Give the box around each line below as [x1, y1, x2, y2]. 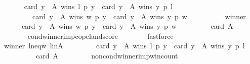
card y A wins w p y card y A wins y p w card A [21, 21, 233, 31]
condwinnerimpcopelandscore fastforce [27, 30, 174, 41]
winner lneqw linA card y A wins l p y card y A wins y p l [4, 40, 245, 51]
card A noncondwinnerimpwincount [35, 50, 178, 60]
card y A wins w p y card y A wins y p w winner [32, 11, 246, 21]
